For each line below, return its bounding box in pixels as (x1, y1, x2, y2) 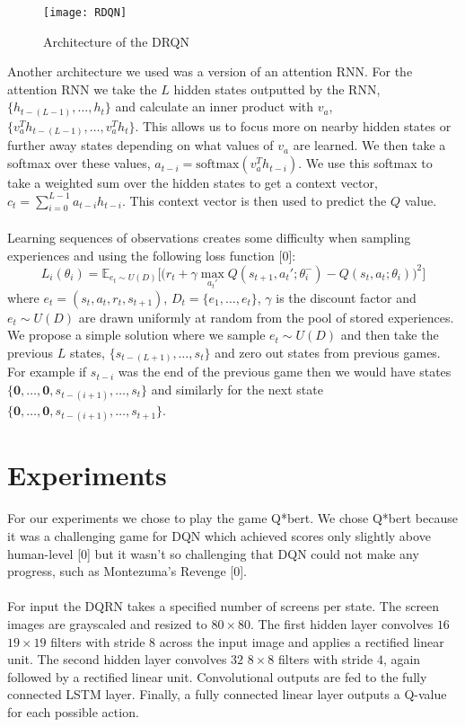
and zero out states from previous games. (215, 342, 441, 361)
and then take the (340, 325, 439, 344)
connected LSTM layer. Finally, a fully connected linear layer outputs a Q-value (7, 685, 447, 704)
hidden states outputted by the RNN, (173, 79, 381, 98)
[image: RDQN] (43, 6, 127, 19)
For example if (7, 362, 87, 381)
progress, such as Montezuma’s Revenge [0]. (7, 562, 248, 581)
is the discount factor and (276, 288, 417, 306)
